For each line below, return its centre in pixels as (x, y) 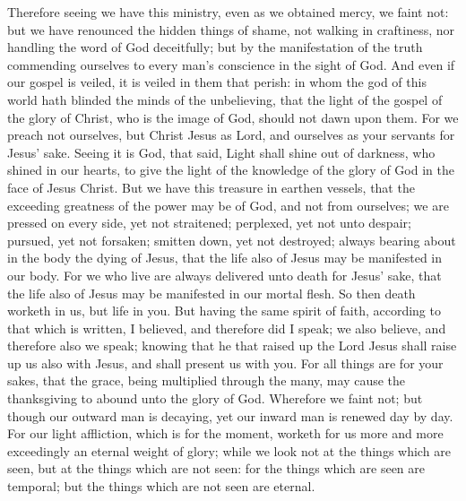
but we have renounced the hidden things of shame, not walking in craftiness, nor (231, 29)
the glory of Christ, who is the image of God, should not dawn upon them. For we (233, 117)
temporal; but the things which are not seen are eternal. (161, 486)
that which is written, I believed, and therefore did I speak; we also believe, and (227, 328)
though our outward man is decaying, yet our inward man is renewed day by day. (230, 415)
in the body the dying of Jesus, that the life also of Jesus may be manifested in (225, 258)
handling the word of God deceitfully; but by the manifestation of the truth (215, 47)
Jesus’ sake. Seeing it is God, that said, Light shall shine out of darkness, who (221, 152)
